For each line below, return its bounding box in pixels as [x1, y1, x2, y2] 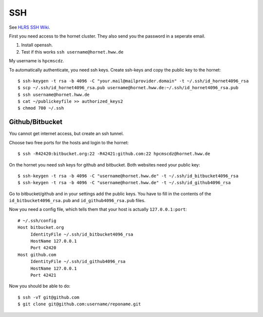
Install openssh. [21, 42, 53, 48]
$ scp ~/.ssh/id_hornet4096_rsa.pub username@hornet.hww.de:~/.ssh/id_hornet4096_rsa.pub [18, 85, 239, 91]
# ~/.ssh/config [18, 218, 56, 224]
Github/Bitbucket [9, 118, 63, 126]
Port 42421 [30, 273, 56, 278]
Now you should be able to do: [9, 283, 71, 289]
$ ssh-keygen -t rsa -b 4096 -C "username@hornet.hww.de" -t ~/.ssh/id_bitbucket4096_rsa [18, 173, 239, 179]
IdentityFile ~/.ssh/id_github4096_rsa [30, 259, 126, 264]
